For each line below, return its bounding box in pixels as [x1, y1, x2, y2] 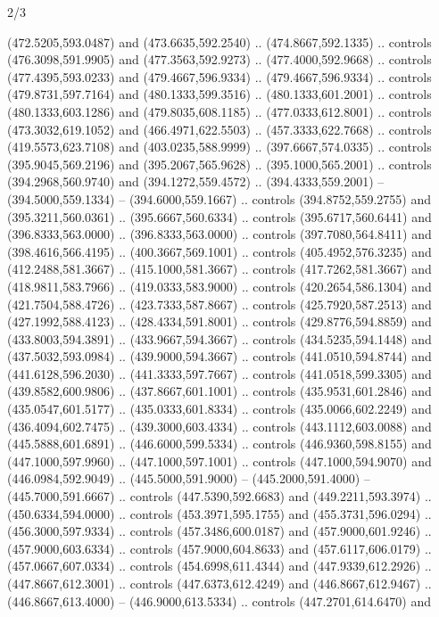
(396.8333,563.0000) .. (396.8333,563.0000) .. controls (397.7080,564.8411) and [7, 225, 432, 243]
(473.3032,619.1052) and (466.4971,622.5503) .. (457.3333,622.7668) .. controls [7, 119, 432, 138]
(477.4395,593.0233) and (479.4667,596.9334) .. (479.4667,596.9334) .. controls [7, 67, 432, 86]
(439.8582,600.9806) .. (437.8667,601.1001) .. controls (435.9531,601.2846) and [7, 382, 432, 400]
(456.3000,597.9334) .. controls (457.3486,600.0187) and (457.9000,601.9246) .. [7, 522, 432, 540]
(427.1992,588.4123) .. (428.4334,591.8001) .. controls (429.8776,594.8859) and [7, 312, 432, 331]
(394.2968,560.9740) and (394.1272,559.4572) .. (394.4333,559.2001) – [7, 172, 385, 191]
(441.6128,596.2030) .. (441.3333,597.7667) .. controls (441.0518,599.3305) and [7, 364, 432, 383]
